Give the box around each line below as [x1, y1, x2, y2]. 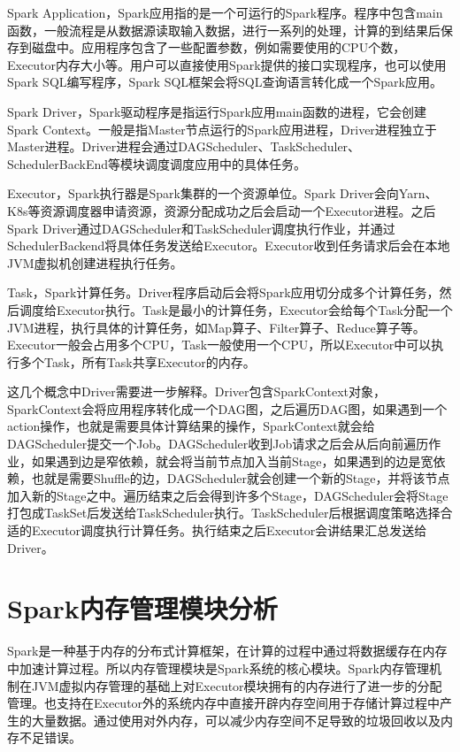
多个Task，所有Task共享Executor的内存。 [19, 352, 256, 371]
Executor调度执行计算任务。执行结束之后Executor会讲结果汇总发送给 [31, 521, 427, 540]
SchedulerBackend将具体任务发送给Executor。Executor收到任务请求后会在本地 [7, 236, 450, 255]
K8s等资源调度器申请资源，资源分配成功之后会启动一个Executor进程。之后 [7, 201, 436, 219]
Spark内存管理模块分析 [7, 590, 278, 626]
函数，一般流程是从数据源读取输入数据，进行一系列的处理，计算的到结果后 [7, 20, 441, 39]
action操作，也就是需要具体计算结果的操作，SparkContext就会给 [7, 417, 375, 435]
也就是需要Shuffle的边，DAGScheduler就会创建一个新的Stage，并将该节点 [31, 469, 450, 487]
